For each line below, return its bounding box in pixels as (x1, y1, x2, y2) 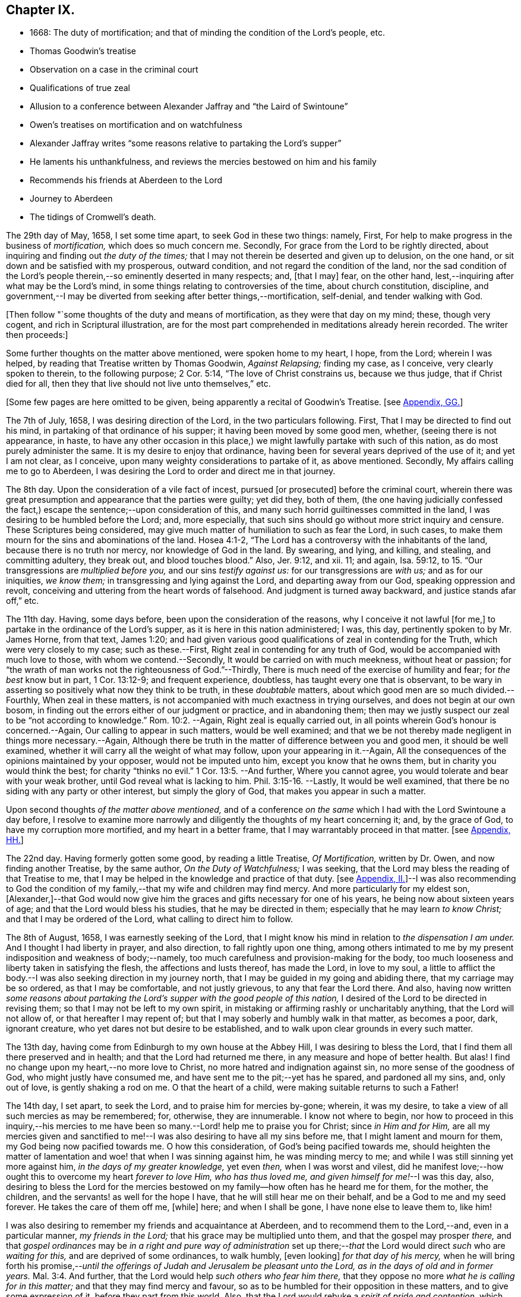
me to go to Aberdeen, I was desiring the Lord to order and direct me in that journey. (6, 466, 336, 477)
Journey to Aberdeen (30, 193, 113, 204)
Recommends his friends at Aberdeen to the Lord (30, 175, 223, 186)
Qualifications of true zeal (30, 83, 130, 93)
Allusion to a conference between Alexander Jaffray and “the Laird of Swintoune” (30, 101, 348, 112)
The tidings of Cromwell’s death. (30, 212, 156, 223)
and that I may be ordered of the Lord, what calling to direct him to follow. (6, 914, 293, 925)
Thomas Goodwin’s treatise (30, 46, 137, 57)
